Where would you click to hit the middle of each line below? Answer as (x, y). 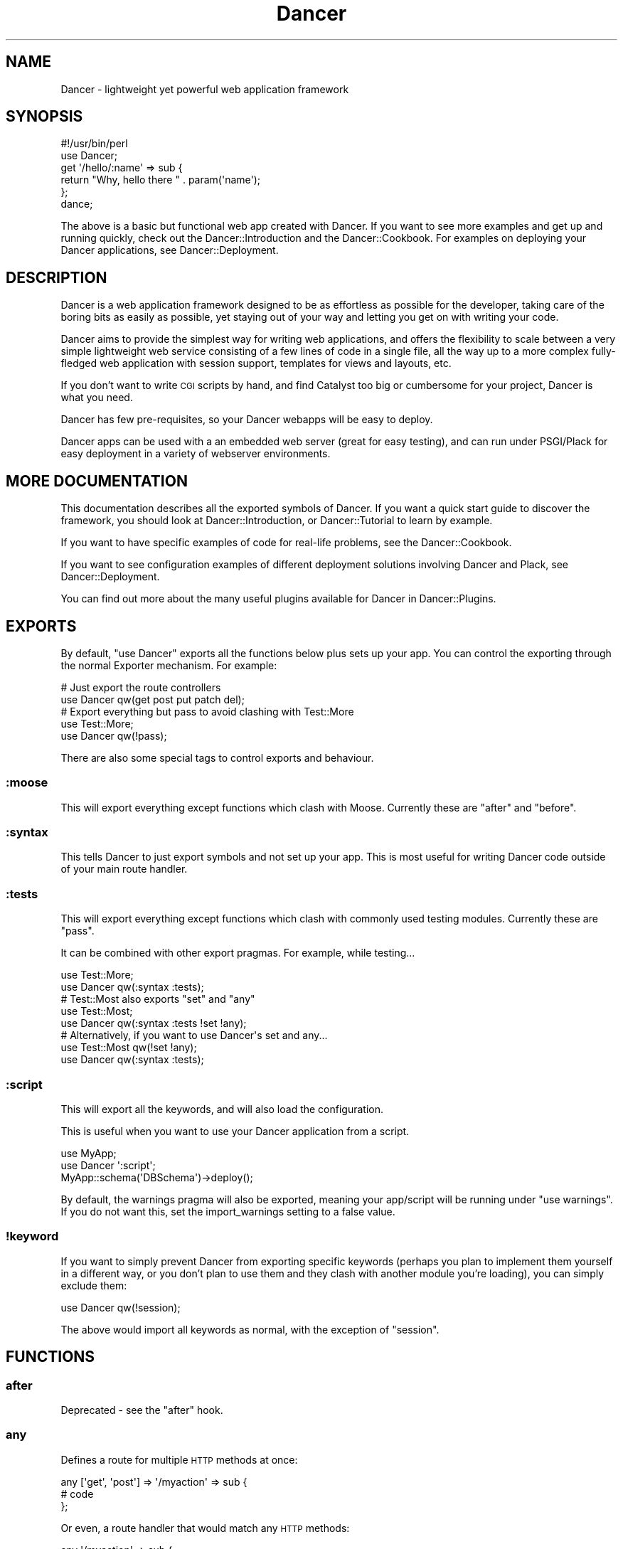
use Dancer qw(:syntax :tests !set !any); (154, 1023)
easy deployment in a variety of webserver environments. (196, 454)
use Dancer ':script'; (108, 1165)
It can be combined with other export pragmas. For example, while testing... (238, 953)
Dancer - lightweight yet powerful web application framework (205, 89)
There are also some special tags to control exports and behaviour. (217, 757)
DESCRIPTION (57, 277)
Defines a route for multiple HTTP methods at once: (179, 1459)
